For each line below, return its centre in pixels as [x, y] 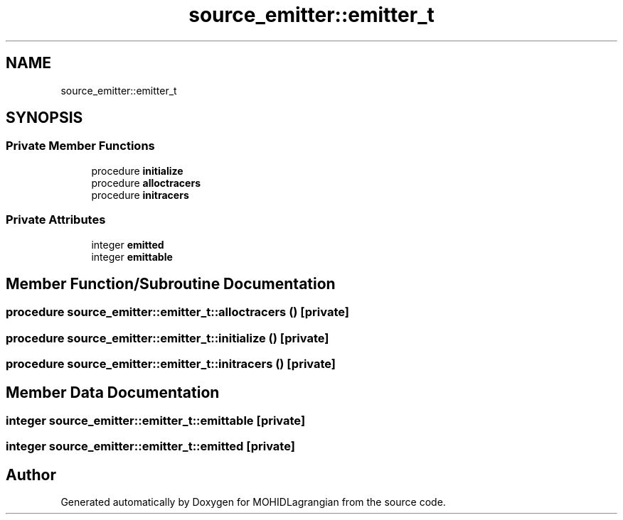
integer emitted [128, 244]
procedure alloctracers [146, 183]
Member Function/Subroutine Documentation [171, 283]
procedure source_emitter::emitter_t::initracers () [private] [171, 364]
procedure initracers [140, 195]
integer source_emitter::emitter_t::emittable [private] [156, 421]
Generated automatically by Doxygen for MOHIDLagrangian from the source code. [253, 502]
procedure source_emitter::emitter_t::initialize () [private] [167, 338]
